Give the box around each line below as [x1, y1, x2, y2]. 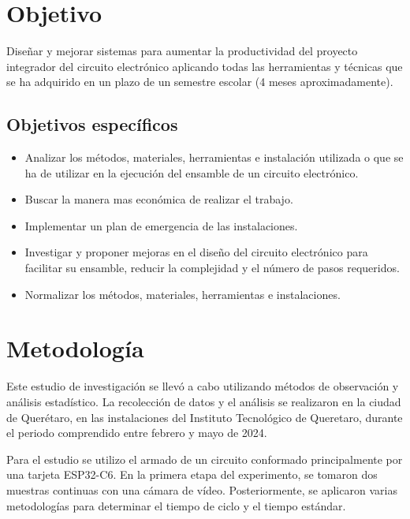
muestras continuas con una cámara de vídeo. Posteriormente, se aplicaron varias [6, 481, 397, 498]
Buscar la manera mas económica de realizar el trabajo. [24, 191, 293, 207]
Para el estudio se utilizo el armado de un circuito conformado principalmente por [6, 450, 403, 467]
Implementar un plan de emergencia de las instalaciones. [24, 217, 298, 233]
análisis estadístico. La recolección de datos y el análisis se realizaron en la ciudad [6, 393, 401, 409]
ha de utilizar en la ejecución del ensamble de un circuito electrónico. [24, 164, 359, 181]
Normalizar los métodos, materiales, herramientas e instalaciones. [24, 286, 341, 302]
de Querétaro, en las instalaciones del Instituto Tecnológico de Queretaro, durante [6, 409, 403, 425]
